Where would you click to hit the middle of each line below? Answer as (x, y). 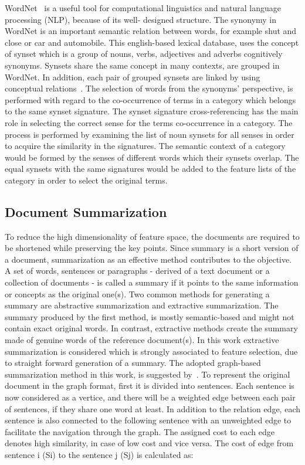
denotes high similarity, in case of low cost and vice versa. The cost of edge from (149, 443)
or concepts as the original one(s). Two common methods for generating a (137, 293)
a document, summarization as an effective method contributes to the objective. (148, 259)
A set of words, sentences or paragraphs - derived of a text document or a (137, 271)
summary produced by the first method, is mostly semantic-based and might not (150, 316)
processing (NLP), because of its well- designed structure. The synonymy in (141, 19)
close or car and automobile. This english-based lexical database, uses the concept (152, 42)
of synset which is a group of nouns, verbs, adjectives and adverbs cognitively (144, 54)
